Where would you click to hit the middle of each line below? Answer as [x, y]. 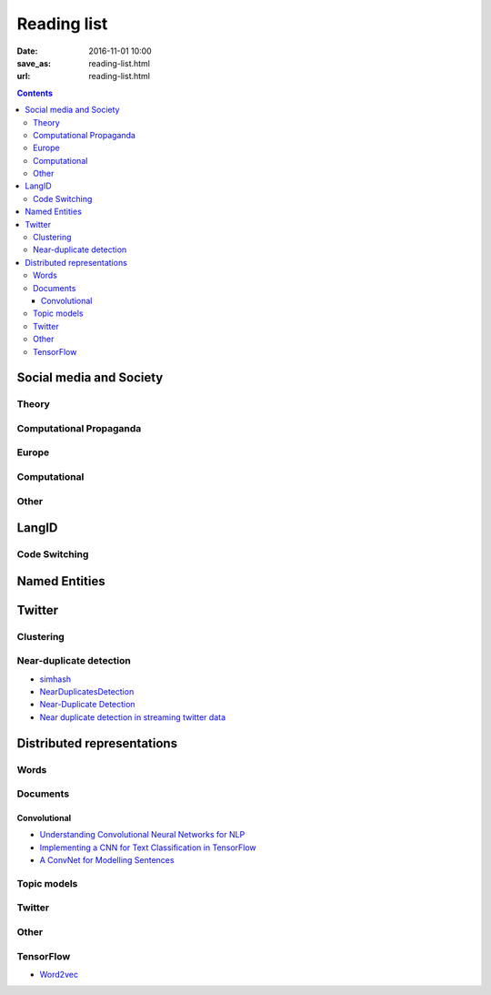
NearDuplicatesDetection [87, 692]
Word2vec [59, 974]
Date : [27, 51]
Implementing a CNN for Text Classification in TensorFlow [148, 848]
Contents [35, 93]
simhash [55, 679]
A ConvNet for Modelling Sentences [107, 860]
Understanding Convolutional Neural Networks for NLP [142, 835]
